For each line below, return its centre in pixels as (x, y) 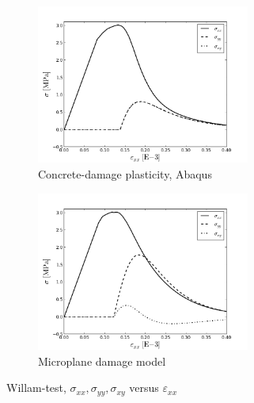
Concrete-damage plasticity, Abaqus (125, 174)
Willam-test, (36, 388)
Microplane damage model (102, 361)
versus (144, 388)
